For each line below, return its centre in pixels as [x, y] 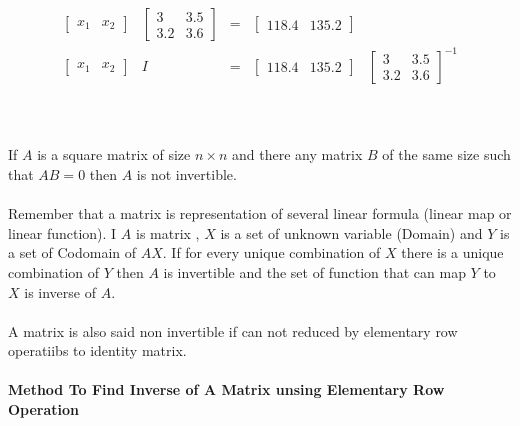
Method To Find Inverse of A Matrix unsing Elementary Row [226, 389]
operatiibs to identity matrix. [97, 350]
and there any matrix [297, 154]
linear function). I [62, 232]
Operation [44, 409]
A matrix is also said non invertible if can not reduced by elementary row [233, 330]
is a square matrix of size [114, 154]
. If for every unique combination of [271, 252]
